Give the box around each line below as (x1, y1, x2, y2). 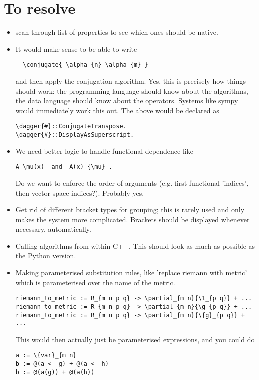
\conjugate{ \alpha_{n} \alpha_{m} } (23, 61, 148, 69)
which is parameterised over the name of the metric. (15, 277, 175, 287)
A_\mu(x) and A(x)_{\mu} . (15, 163, 113, 171)
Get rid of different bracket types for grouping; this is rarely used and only (15, 204, 245, 215)
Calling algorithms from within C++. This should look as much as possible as (15, 240, 255, 251)
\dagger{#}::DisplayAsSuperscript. (15, 131, 134, 138)
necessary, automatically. (15, 224, 91, 234)
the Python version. (15, 250, 76, 261)
